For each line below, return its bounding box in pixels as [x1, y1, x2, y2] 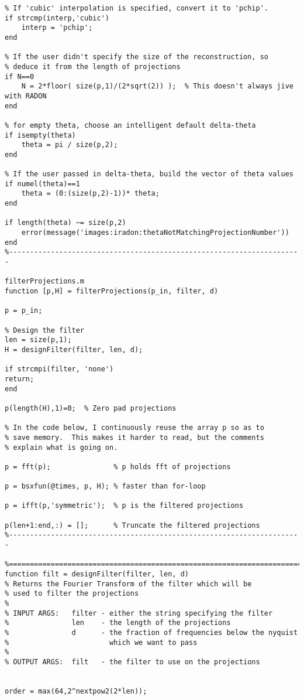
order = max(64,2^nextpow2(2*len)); [5, 687, 147, 695]
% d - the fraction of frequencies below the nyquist [5, 629, 298, 637]
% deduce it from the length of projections [5, 62, 181, 71]
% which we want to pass [5, 638, 198, 647]
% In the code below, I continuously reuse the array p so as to [5, 424, 264, 432]
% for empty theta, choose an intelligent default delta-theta [5, 121, 256, 129]
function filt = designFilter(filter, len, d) [5, 570, 189, 579]
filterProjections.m [5, 277, 85, 286]
